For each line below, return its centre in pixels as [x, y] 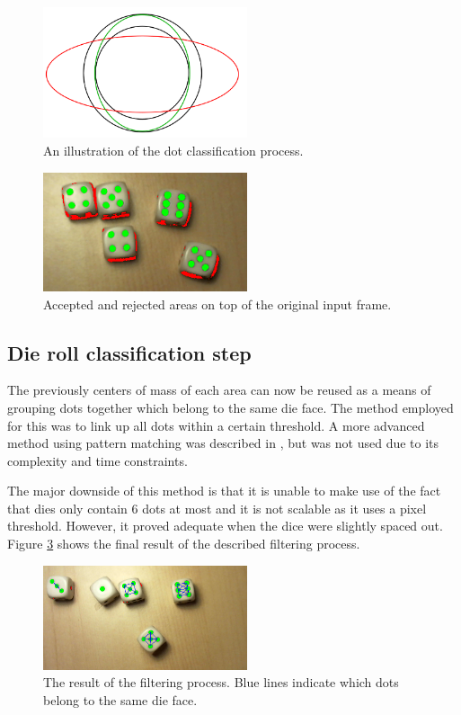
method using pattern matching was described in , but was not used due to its [223, 443]
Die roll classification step [129, 352]
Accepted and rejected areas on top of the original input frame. [217, 304]
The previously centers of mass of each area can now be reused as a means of [219, 390]
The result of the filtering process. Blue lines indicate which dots [221, 682]
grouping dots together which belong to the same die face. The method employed [230, 407]
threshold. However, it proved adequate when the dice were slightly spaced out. [225, 526]
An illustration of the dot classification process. [173, 150]
